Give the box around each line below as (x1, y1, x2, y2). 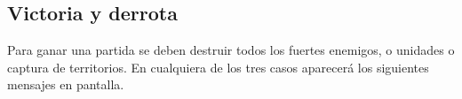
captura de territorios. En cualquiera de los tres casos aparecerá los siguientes (7, 57, 429, 76)
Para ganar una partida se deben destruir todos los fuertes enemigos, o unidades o (7, 41, 455, 59)
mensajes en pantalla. (7, 75, 124, 94)
